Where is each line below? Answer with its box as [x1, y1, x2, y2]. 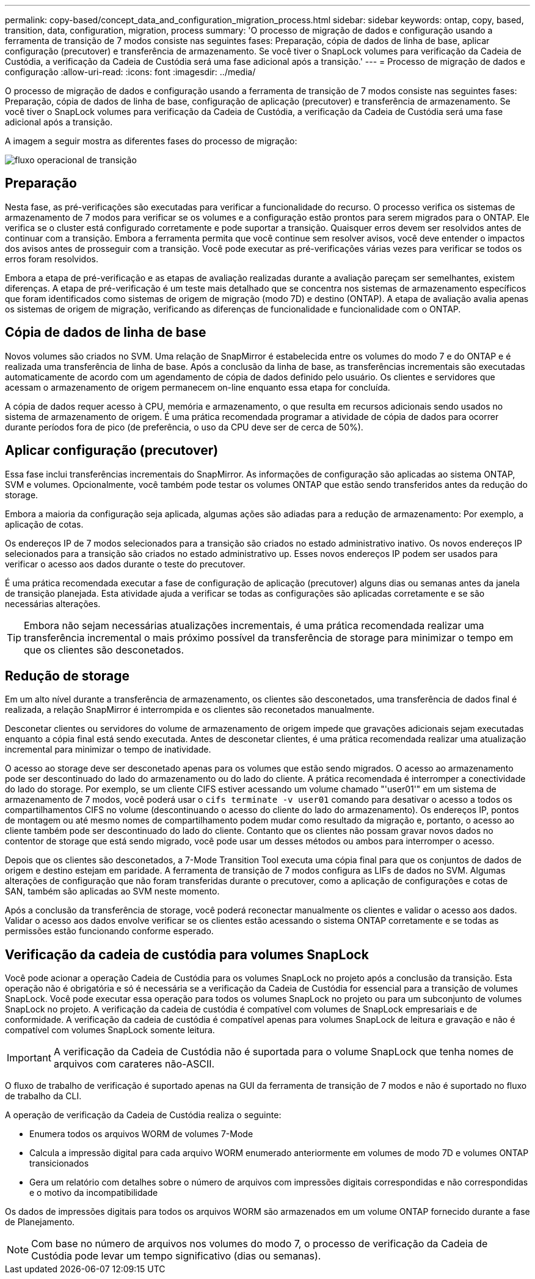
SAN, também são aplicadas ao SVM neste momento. [5, 886, 220, 897]
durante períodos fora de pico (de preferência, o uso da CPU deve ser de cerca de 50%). [5, 421, 363, 432]
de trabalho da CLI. [5, 1091, 82, 1102]
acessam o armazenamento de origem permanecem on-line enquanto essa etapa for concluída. [5, 381, 390, 393]
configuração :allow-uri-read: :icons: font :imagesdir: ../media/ [5, 67, 256, 77]
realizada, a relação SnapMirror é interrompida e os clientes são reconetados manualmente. [5, 704, 374, 715]
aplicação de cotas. [5, 518, 84, 529]
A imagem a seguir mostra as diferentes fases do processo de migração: [5, 136, 297, 146]
